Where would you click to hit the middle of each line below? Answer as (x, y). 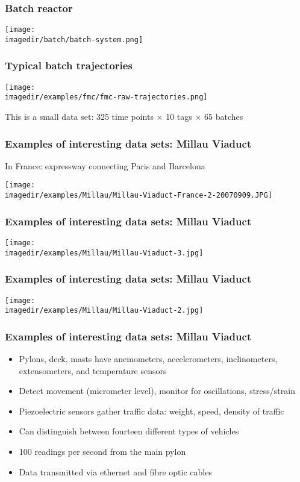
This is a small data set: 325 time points (79, 117)
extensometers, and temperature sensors (93, 370)
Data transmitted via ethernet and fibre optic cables (115, 471)
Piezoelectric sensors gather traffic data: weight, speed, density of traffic (152, 411)
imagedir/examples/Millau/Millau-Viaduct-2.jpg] (104, 311)
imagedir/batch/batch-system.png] (74, 39)
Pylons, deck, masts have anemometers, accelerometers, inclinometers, (148, 359)
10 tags (179, 117)
